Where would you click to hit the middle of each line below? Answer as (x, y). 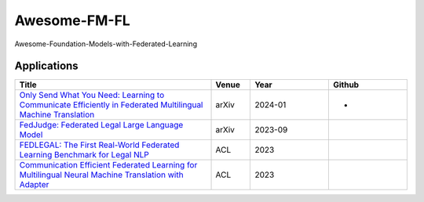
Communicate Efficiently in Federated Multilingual (111, 105)
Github (346, 85)
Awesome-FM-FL (73, 20)
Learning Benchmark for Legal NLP (84, 155)
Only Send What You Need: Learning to (92, 96)
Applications (46, 66)
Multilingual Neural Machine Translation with (101, 175)
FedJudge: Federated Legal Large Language (101, 125)
